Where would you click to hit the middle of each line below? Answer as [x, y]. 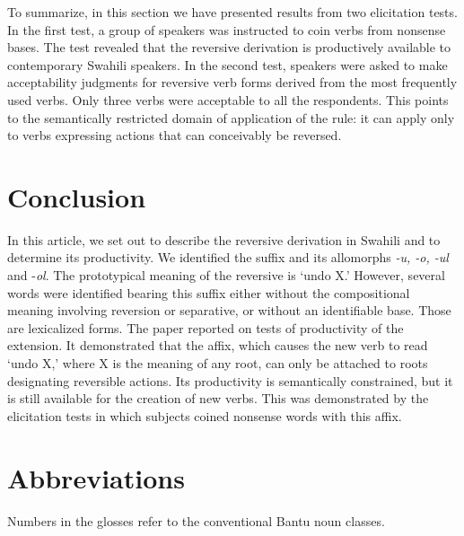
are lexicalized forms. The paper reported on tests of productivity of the [206, 327]
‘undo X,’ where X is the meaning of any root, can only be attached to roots [218, 363]
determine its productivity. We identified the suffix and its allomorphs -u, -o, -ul [228, 257]
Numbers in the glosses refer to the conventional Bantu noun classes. [196, 520]
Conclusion [77, 196]
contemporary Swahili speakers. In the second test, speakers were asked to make [228, 64]
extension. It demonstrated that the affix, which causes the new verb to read [218, 345]
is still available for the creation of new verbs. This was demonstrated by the [218, 398]
